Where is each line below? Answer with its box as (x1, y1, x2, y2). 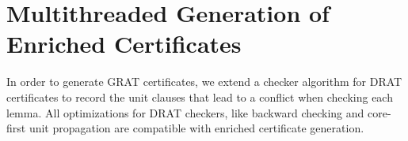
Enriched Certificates (6, 28, 242, 60)
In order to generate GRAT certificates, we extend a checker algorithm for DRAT (6, 73, 402, 90)
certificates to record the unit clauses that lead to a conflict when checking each (6, 88, 393, 105)
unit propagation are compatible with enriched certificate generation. (29, 120, 364, 136)
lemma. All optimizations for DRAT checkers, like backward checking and (6, 104, 364, 121)
